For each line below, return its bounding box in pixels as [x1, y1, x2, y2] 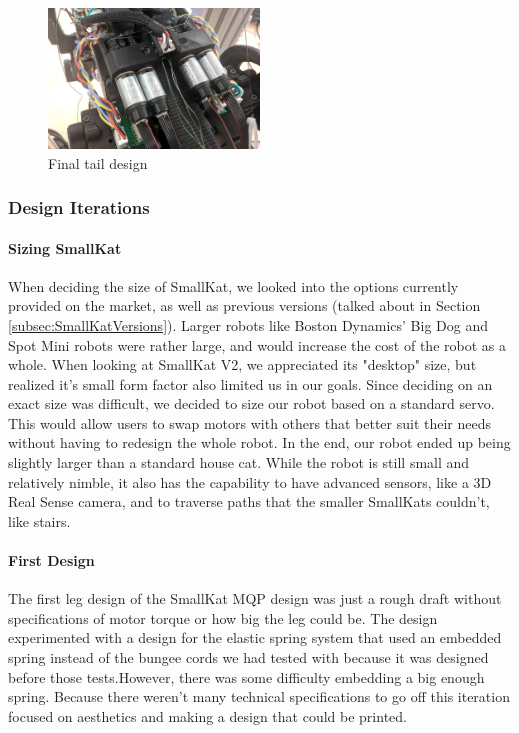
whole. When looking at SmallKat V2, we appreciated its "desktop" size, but [8, 354, 477, 375]
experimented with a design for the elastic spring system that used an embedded [8, 627, 502, 648]
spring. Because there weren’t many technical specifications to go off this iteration [8, 686, 510, 707]
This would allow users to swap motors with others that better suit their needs [8, 412, 491, 433]
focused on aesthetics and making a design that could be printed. [8, 705, 407, 726]
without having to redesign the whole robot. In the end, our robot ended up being [8, 432, 511, 453]
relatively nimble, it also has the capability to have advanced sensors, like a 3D [8, 471, 492, 492]
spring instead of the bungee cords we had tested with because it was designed [8, 647, 489, 668]
